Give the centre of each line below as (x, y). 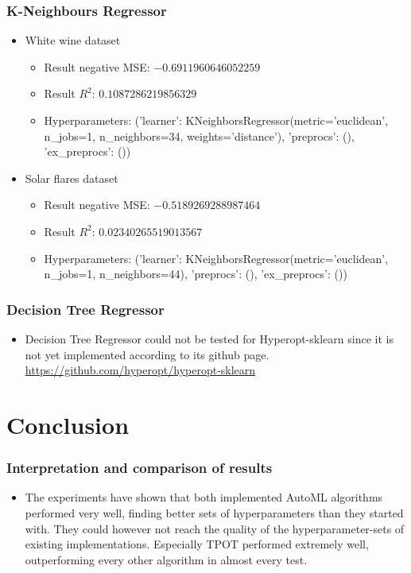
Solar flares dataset (72, 178)
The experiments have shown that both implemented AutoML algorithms (204, 497)
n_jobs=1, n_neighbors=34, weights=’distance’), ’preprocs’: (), (199, 136)
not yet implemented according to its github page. (147, 354)
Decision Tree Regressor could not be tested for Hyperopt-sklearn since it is (209, 338)
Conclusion (68, 424)
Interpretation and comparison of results (140, 468)
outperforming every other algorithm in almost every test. (166, 559)
